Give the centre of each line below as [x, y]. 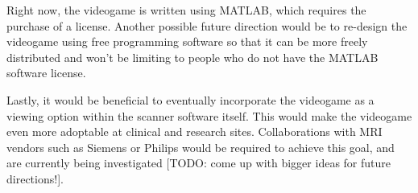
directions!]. [35, 178]
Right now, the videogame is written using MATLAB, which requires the [186, 10]
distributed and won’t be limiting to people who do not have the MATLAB [192, 57]
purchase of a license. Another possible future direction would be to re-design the [207, 25]
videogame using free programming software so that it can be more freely [187, 41]
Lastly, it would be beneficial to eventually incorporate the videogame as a [190, 99]
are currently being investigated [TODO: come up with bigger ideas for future [199, 163]
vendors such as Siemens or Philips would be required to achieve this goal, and [201, 147]
